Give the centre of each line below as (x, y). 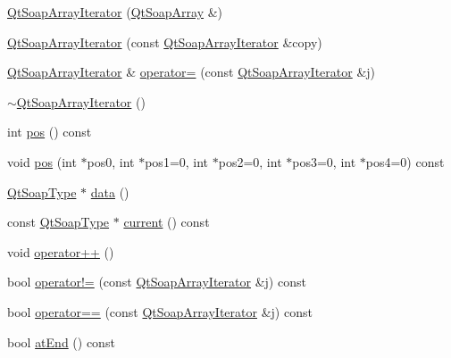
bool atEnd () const (61, 341)
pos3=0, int (324, 161)
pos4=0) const (405, 161)
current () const (167, 222)
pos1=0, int (177, 161)
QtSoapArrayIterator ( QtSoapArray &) (115, 12)
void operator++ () (61, 251)
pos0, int (111, 161)
